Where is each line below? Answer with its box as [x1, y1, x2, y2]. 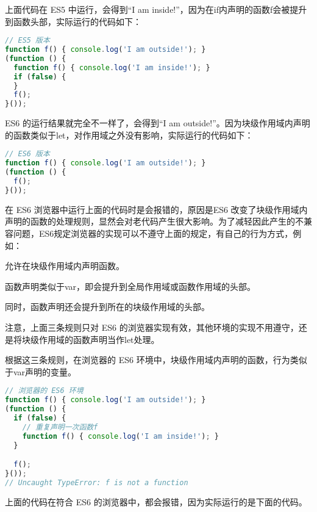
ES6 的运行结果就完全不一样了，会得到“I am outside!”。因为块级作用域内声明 [5, 117, 310, 129]
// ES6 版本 [5, 150, 50, 159]
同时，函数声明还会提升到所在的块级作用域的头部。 [5, 300, 210, 313]
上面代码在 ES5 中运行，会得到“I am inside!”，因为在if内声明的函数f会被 [5, 3, 290, 15]
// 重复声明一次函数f [22, 422, 98, 431]
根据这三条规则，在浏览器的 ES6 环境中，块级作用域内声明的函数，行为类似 [5, 353, 307, 366]
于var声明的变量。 [5, 365, 77, 378]
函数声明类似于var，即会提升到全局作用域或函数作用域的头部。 [5, 279, 256, 292]
